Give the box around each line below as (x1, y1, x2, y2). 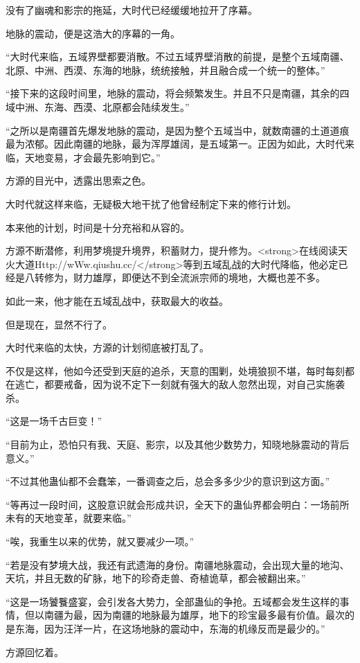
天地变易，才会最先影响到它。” (24, 150, 161, 164)
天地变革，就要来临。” (34, 511, 132, 525)
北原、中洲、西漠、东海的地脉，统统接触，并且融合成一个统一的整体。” (6, 62, 325, 77)
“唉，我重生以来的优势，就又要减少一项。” (6, 534, 195, 549)
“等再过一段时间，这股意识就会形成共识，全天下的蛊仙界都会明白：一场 (6, 497, 330, 511)
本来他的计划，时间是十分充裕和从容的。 (6, 220, 190, 234)
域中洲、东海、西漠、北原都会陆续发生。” (6, 99, 190, 114)
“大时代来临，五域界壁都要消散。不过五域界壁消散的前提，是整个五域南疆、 (6, 49, 350, 64)
